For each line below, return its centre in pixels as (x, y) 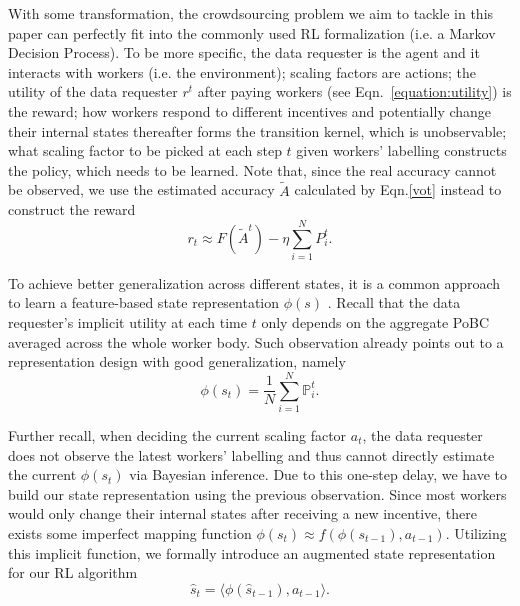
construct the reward (72, 209)
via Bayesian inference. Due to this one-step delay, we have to (318, 474)
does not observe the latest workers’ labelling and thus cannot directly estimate (251, 454)
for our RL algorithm (73, 572)
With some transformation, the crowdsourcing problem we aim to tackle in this (251, 13)
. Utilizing (476, 532)
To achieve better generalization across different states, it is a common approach (254, 282)
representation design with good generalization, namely (177, 361)
